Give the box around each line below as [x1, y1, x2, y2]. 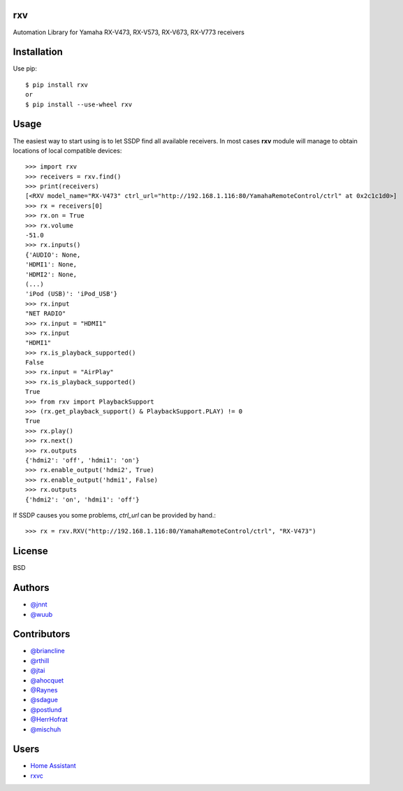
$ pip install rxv [25, 80, 89, 89]
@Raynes [30, 686, 58, 694]
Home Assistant [30, 762, 76, 770]
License [13, 546, 48, 557]
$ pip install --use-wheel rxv [25, 100, 133, 108]
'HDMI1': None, [25, 261, 78, 269]
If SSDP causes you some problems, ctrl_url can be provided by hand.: [13, 511, 217, 519]
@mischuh [30, 725, 61, 734]
